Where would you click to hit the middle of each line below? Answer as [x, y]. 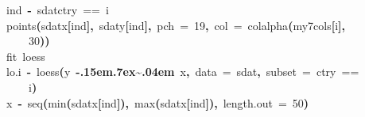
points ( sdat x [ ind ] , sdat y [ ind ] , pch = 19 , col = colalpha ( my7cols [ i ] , [176, 25]
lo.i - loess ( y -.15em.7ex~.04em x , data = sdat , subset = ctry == [183, 72]
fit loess [26, 56]
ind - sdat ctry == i [58, 9]
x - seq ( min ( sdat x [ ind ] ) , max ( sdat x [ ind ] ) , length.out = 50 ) [158, 102]
